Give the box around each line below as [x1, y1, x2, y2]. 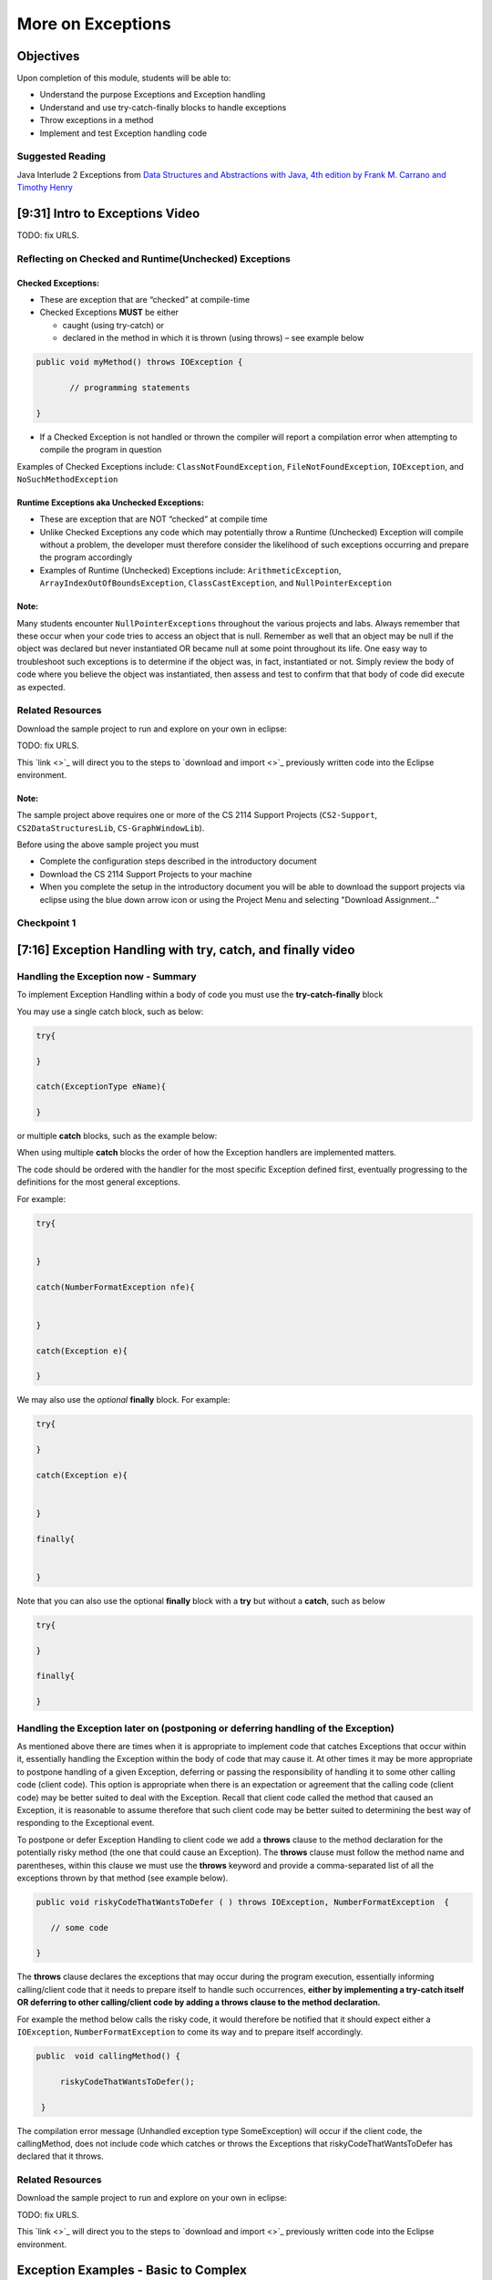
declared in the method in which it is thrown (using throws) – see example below [62, 333, 364, 344]
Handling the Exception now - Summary [16, 969, 197, 982]
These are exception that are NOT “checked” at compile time [39, 513, 268, 524]
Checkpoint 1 [16, 917, 77, 929]
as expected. [16, 681, 66, 692]
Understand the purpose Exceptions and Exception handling [39, 89, 266, 100]
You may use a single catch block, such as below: [16, 1006, 204, 1017]
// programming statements [69, 382, 190, 392]
